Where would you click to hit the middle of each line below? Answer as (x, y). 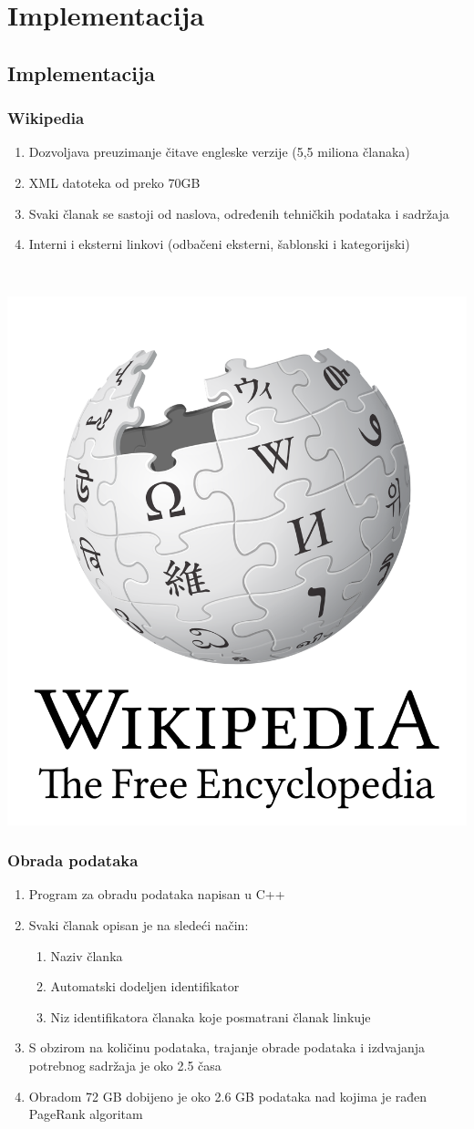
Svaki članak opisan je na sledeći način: (139, 924)
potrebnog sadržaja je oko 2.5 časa (125, 1065)
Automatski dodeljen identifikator (145, 986)
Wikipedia (46, 118)
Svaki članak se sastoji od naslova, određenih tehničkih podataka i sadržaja (239, 213)
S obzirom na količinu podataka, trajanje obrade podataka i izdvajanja (227, 1047)
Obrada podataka (73, 860)
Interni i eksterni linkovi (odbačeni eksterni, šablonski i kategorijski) (219, 244)
